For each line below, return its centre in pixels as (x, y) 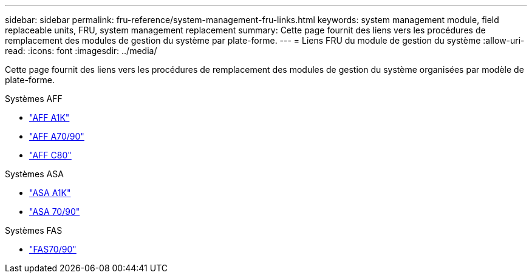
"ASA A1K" (50, 193)
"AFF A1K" (49, 117)
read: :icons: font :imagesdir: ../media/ (81, 51)
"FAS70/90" (53, 249)
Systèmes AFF (34, 99)
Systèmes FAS (34, 230)
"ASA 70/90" (55, 212)
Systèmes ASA (34, 174)
